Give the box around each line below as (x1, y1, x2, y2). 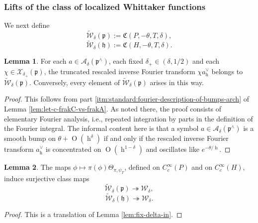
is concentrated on (45, 144, 101, 154)
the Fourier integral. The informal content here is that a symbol (4, 123, 199, 133)
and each (192, 56, 219, 66)
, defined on (124, 162, 160, 172)
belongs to (211, 66, 243, 76)
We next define (4, 20, 50, 30)
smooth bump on (4, 133, 56, 143)
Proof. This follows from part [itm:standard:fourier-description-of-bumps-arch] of (4, 94, 250, 104)
